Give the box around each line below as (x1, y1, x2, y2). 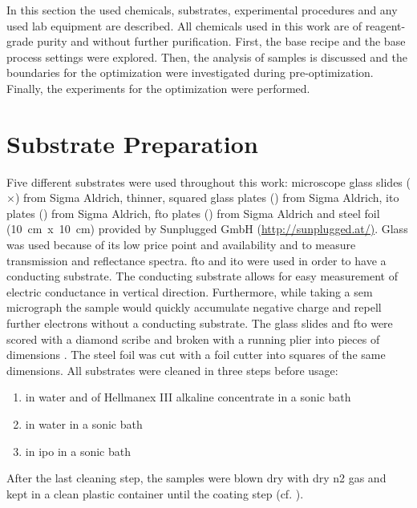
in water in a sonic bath (25, 416, 143, 432)
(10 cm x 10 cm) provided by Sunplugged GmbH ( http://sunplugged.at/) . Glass (6, 220, 408, 237)
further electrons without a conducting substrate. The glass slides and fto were (6, 315, 393, 332)
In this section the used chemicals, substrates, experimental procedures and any (6, 2, 398, 18)
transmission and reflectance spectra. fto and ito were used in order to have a (6, 252, 387, 268)
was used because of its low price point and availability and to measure (6, 236, 356, 253)
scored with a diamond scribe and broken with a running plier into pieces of (6, 330, 380, 347)
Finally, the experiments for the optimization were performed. (6, 79, 310, 96)
